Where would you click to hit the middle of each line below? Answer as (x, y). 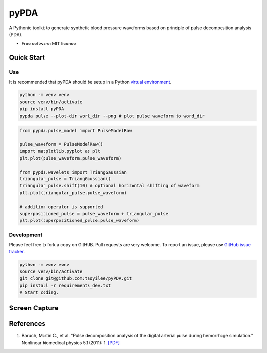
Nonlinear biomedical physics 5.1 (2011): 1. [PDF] (70, 342)
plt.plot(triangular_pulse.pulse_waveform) (73, 193)
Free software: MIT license (49, 44)
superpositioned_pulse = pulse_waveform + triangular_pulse (94, 213)
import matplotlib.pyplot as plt (60, 151)
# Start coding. (39, 292)
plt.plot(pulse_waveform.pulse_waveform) (70, 158)
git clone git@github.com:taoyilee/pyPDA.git (76, 279)
